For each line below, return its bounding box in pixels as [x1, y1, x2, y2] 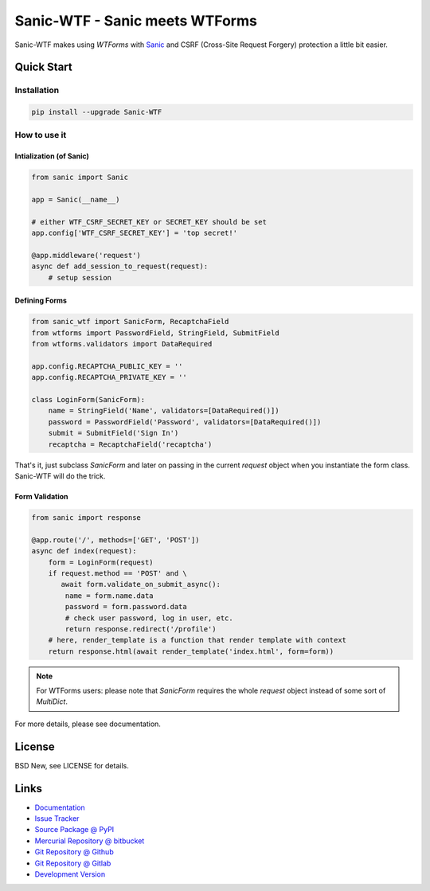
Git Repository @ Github [34, 847, 115, 857]
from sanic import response [31, 514, 141, 522]
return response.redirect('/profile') [64, 624, 217, 633]
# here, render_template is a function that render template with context [48, 635, 346, 645]
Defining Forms [14, 295, 68, 306]
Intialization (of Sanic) [14, 151, 89, 161]
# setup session [48, 273, 111, 282]
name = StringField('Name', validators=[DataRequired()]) [48, 406, 279, 416]
